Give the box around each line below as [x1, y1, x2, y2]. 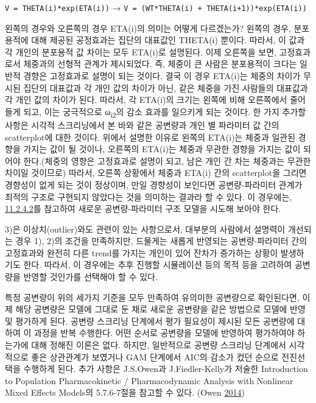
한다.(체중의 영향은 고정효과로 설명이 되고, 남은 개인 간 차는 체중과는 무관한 [23, 154, 311, 167]
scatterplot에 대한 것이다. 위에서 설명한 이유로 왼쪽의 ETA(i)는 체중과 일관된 [5, 130, 296, 143]
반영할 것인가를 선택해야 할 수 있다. [23, 270, 158, 283]
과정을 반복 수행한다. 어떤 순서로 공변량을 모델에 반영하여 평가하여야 [33, 326, 295, 339]
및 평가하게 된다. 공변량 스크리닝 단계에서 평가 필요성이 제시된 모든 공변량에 [5, 314, 295, 327]
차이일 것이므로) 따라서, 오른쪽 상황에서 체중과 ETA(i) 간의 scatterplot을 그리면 [5, 166, 307, 179]
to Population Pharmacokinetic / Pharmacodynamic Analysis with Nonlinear [5, 374, 293, 387]
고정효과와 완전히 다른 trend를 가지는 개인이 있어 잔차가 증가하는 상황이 [5, 246, 278, 259]
